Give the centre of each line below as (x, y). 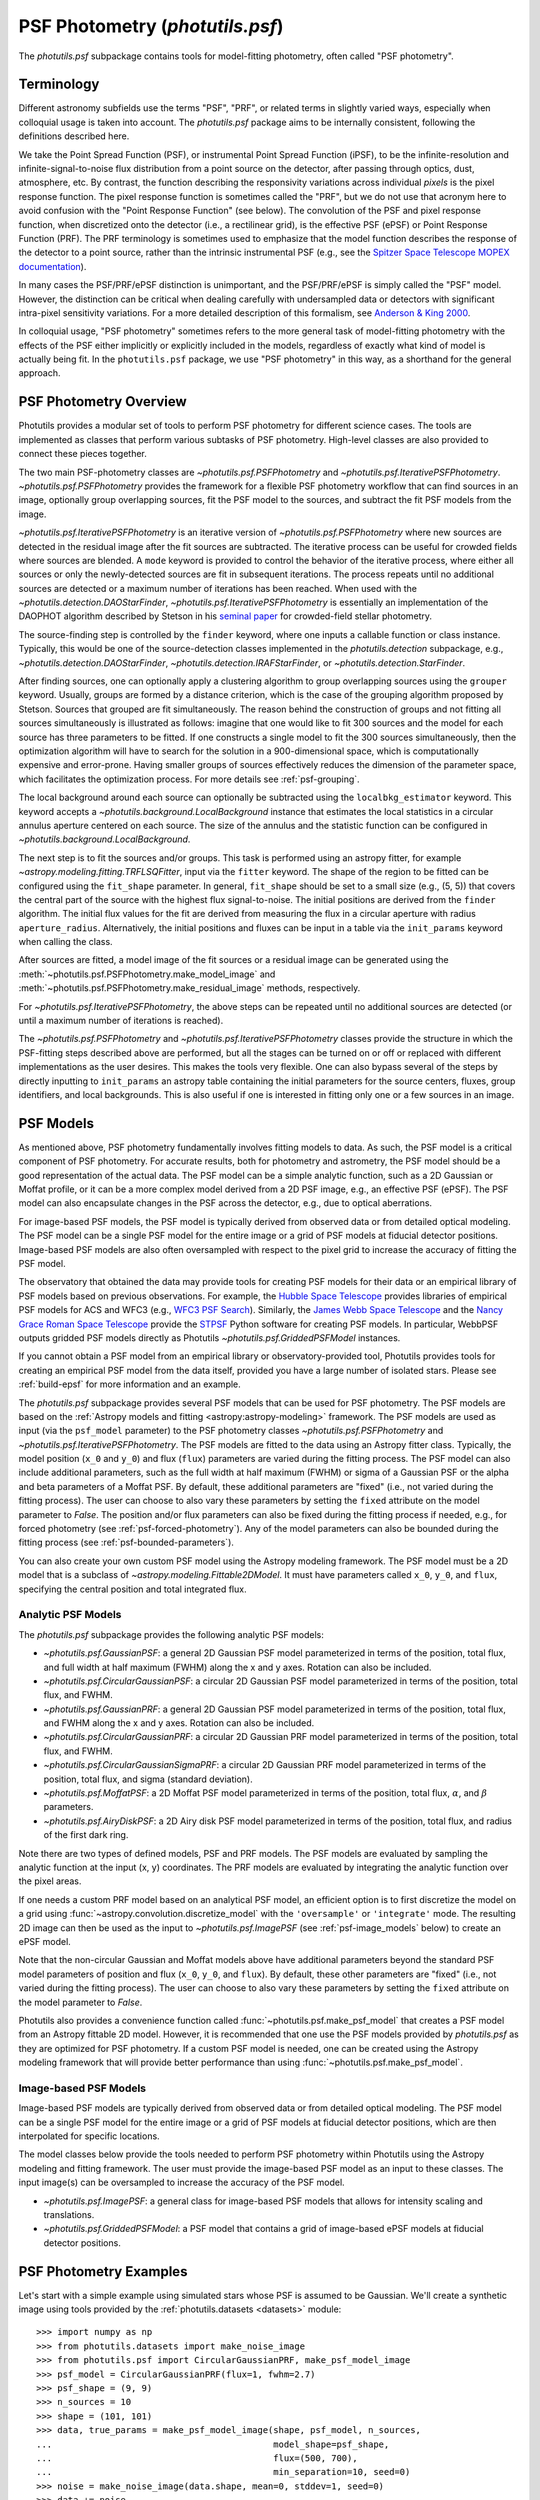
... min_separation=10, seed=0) (223, 2472)
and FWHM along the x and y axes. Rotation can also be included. (179, 1723)
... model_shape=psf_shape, (213, 2444)
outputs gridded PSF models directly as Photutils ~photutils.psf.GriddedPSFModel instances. (209, 1337)
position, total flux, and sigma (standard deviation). (148, 1779)
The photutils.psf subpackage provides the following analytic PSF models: (171, 1634)
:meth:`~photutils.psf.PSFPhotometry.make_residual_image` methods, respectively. (189, 988)
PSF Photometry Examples (103, 2271)
